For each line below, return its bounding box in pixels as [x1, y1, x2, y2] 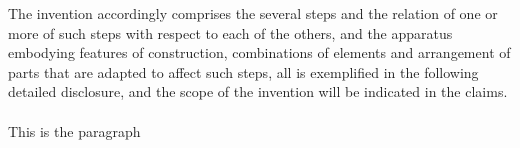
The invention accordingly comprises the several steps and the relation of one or [8, 3, 498, 23]
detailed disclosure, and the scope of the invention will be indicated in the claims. [8, 81, 508, 102]
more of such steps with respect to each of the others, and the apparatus [8, 22, 453, 43]
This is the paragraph [8, 120, 141, 141]
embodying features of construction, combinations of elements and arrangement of [8, 42, 511, 63]
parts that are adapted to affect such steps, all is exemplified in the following [8, 61, 479, 82]
